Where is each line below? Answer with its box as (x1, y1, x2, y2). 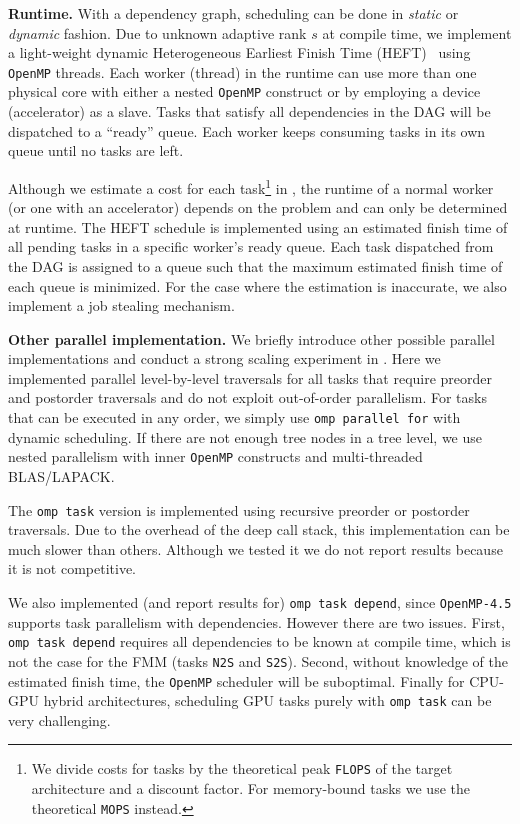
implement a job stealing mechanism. (8, 295, 235, 316)
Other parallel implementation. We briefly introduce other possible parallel (8, 328, 495, 349)
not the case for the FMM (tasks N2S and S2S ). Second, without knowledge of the (8, 650, 508, 671)
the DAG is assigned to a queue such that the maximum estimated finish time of (8, 255, 503, 276)
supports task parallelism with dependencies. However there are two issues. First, (8, 611, 505, 632)
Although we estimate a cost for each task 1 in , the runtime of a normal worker (8, 174, 494, 198)
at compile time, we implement (322, 22, 512, 43)
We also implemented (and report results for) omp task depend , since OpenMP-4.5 (8, 592, 512, 612)
